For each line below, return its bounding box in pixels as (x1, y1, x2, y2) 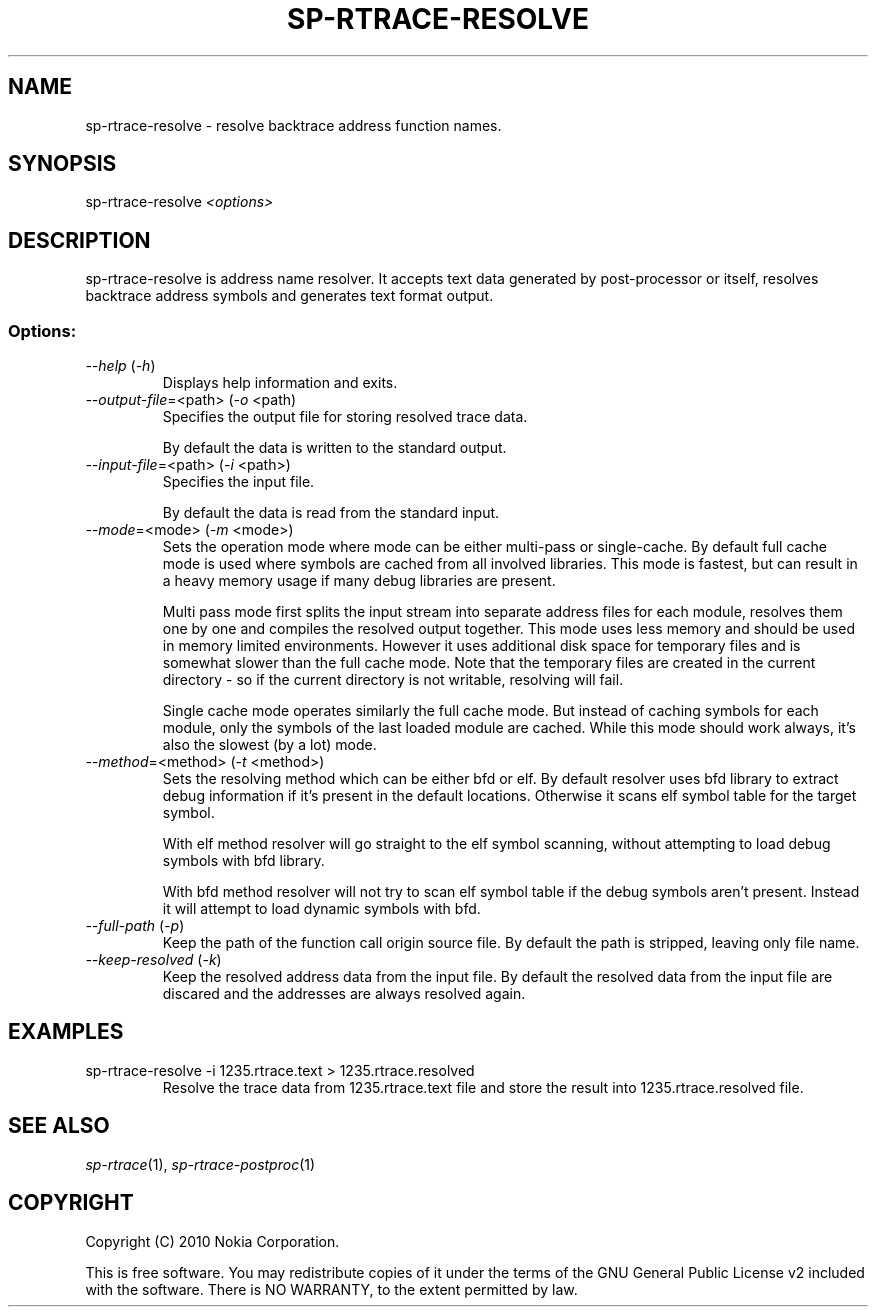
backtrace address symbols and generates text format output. (85, 287, 494, 305)
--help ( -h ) (85, 357, 156, 375)
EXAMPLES (8, 1019, 124, 1045)
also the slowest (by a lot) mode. (162, 736, 377, 754)
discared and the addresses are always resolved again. (162, 985, 526, 1003)
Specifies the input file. (162, 473, 315, 491)
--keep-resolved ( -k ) (85, 951, 222, 969)
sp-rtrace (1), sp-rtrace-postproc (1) (85, 1155, 316, 1173)
